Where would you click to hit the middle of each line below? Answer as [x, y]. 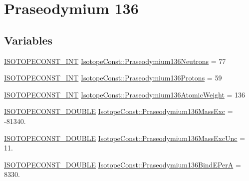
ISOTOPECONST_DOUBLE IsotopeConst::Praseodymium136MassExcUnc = [125, 138]
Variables [28, 40]
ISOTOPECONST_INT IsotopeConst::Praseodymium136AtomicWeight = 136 [125, 94]
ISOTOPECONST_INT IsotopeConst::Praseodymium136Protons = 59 [113, 78]
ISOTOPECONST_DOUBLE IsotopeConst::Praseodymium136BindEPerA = [123, 164]
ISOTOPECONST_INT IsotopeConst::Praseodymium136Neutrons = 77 [115, 61]
